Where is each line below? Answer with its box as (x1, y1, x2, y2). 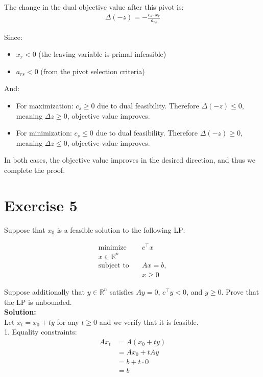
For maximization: (16, 100, 74, 110)
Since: (4, 31, 22, 42)
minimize (98, 244, 127, 252)
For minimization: (16, 127, 72, 138)
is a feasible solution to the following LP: (57, 224, 185, 235)
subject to (98, 261, 129, 269)
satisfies (109, 286, 134, 297)
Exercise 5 (4, 194, 78, 215)
